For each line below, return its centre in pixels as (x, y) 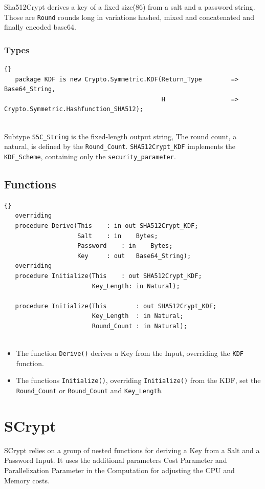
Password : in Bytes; (125, 246)
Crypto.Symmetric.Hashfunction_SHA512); (74, 109)
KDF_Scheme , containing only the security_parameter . (90, 156)
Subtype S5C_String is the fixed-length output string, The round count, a (120, 136)
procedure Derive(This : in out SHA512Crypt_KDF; (107, 226)
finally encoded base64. (40, 27)
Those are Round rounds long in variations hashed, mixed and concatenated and (129, 17)
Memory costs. (27, 480)
